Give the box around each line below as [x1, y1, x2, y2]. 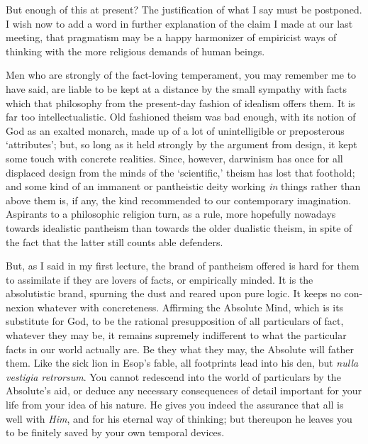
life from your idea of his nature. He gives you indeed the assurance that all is [6, 397, 344, 412]
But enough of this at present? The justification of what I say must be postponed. [6, 2, 362, 16]
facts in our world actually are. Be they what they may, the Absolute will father [6, 341, 354, 356]
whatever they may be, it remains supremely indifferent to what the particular [6, 328, 347, 343]
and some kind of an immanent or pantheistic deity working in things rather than [6, 179, 361, 194]
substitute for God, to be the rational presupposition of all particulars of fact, [6, 313, 344, 328]
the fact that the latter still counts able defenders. [6, 234, 223, 249]
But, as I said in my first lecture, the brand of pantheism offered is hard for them [6, 258, 359, 273]
